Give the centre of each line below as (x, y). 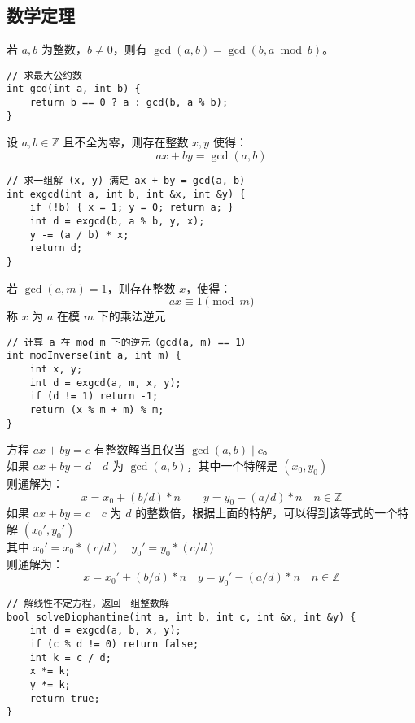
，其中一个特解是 (232, 465)
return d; (56, 248)
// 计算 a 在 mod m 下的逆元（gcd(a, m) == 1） (129, 342)
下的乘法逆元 (131, 316)
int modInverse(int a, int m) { (94, 356)
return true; (65, 698)
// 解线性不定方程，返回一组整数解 (88, 604)
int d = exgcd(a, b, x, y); (105, 631)
